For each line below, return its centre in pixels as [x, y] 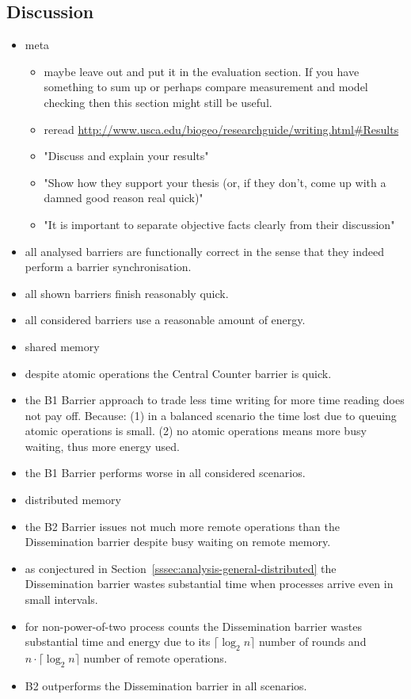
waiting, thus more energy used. [102, 446]
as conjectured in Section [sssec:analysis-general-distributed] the [181, 568]
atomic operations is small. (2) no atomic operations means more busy [196, 431]
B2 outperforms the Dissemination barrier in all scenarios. [166, 685]
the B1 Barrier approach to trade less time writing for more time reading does [215, 400]
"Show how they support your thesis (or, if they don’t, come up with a [215, 182]
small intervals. [61, 600]
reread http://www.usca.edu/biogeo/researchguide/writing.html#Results [221, 129]
